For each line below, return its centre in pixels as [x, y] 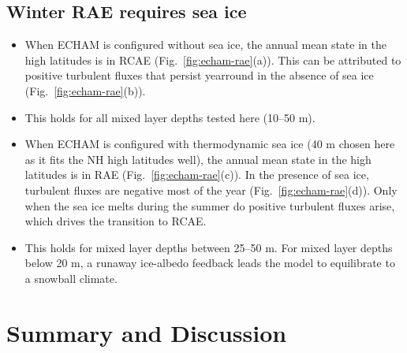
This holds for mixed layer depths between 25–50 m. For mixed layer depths [209, 247]
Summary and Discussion [147, 332]
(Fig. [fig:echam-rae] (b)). [85, 90]
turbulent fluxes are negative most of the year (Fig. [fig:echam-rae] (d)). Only [211, 190]
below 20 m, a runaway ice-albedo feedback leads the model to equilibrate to [210, 263]
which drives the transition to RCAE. [116, 221]
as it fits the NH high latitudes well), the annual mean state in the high [198, 159]
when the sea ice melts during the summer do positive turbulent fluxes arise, [210, 205]
